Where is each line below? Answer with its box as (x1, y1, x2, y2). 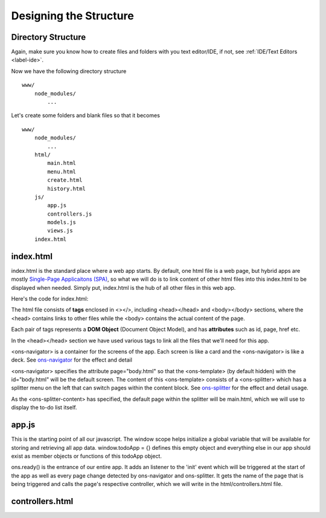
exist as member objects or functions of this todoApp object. (11, 452, 162, 459)
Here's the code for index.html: (11, 295, 89, 302)
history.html (47, 185, 86, 192)
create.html (47, 177, 83, 184)
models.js (47, 219, 77, 226)
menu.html (47, 168, 77, 175)
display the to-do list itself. (11, 404, 77, 411)
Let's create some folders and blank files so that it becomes (11, 112, 160, 119)
